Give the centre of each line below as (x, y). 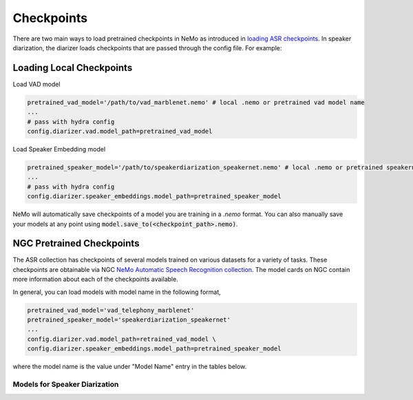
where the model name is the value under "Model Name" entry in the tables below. (130, 367)
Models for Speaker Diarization (66, 384)
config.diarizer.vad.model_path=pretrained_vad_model (120, 131)
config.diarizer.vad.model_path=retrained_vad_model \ (121, 339)
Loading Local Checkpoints (73, 68)
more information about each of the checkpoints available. (95, 280)
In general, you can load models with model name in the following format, (117, 292)
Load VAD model (37, 84)
